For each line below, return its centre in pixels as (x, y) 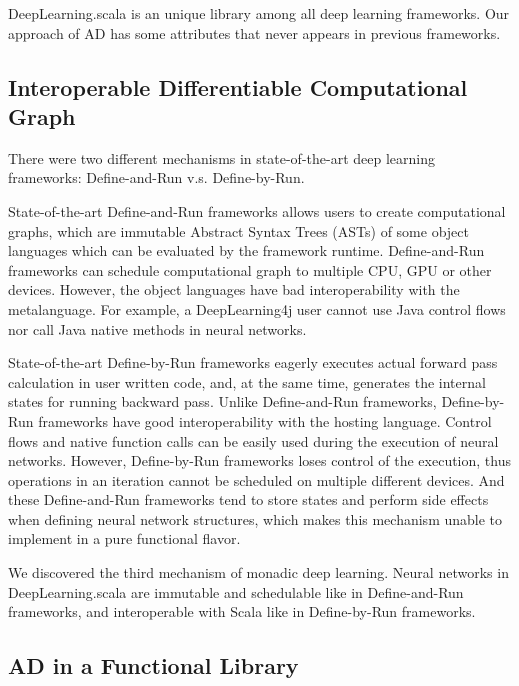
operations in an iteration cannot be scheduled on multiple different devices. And (256, 479)
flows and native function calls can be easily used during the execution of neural (253, 440)
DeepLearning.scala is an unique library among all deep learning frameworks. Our (259, 13)
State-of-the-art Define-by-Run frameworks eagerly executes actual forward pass (253, 362)
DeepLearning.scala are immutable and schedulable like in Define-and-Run (236, 591)
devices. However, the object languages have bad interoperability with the (234, 289)
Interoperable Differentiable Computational (238, 86)
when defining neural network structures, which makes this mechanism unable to (255, 518)
